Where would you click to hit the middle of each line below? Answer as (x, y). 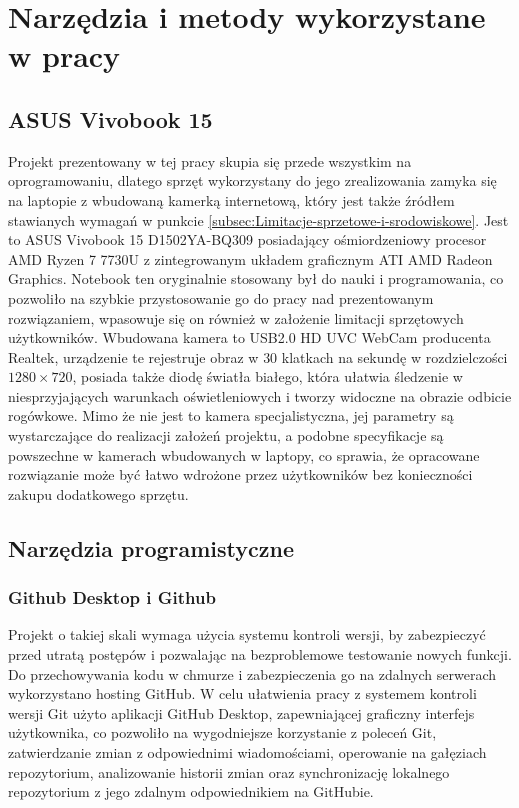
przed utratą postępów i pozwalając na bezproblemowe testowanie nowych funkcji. (260, 654)
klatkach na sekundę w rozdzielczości (394, 356)
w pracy (64, 55)
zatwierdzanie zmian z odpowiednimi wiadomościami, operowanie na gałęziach (247, 752)
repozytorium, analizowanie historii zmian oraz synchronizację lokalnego (229, 771)
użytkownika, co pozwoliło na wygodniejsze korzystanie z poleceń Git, (222, 732)
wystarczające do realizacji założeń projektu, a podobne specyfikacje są (226, 435)
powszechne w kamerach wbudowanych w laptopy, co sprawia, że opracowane (244, 454)
